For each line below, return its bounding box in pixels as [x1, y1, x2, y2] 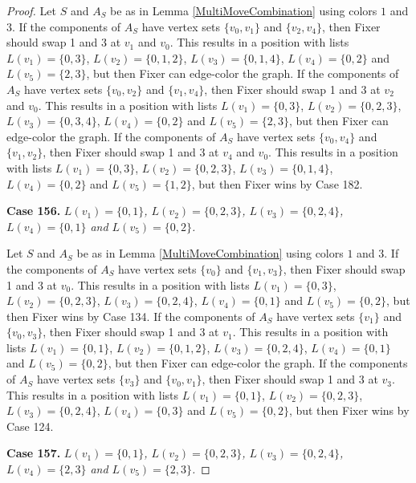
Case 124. [6, 417, 54, 434]
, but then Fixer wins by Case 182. [191, 175, 363, 192]
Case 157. [6, 444, 61, 461]
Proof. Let [6, 2, 56, 18]
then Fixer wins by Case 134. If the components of [6, 307, 255, 324]
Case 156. [6, 202, 61, 219]
